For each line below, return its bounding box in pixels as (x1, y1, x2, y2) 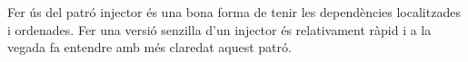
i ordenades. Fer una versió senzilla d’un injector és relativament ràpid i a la (7, 20, 432, 39)
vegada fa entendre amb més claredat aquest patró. (7, 38, 292, 57)
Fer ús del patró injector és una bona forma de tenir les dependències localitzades (7, 3, 461, 21)
